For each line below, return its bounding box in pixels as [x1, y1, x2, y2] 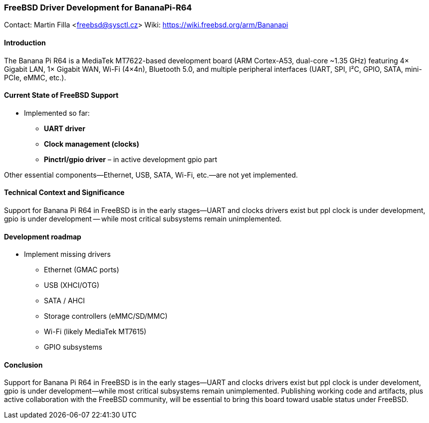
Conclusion [4, 360, 43, 369]
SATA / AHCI [44, 296, 85, 305]
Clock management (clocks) [44, 139, 139, 148]
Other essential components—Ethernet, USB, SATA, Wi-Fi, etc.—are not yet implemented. [4, 170, 298, 179]
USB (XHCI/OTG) [44, 281, 100, 290]
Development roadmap [4, 232, 81, 241]
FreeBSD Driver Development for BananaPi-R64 [4, 2, 192, 12]
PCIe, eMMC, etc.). [4, 73, 66, 82]
